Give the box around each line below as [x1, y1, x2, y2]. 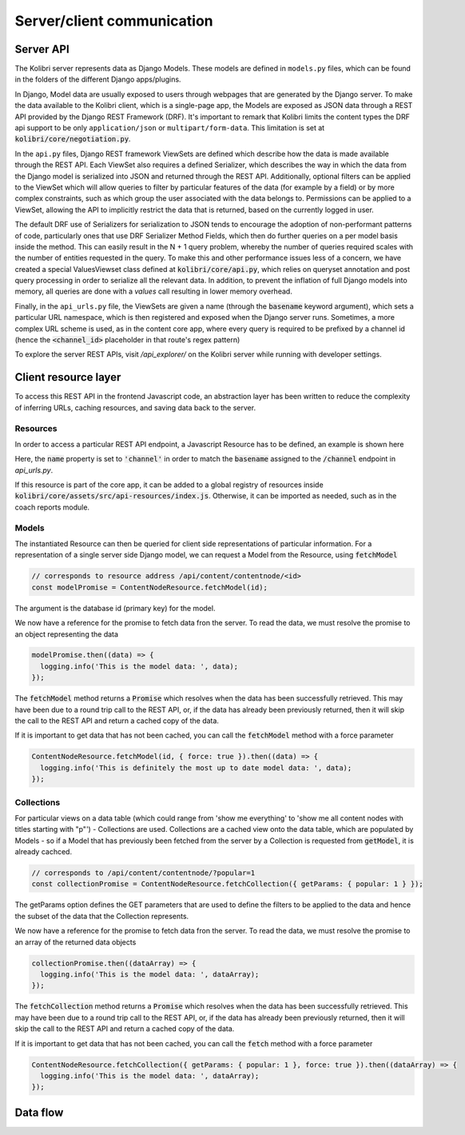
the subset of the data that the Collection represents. [14, 911, 189, 921]
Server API [14, 42, 70, 56]
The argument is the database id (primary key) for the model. [14, 603, 216, 613]
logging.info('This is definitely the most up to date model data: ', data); [40, 763, 352, 772]
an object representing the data [14, 629, 119, 639]
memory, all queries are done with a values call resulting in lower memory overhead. [14, 286, 293, 296]
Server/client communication [14, 12, 213, 30]
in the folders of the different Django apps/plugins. [14, 74, 181, 84]
